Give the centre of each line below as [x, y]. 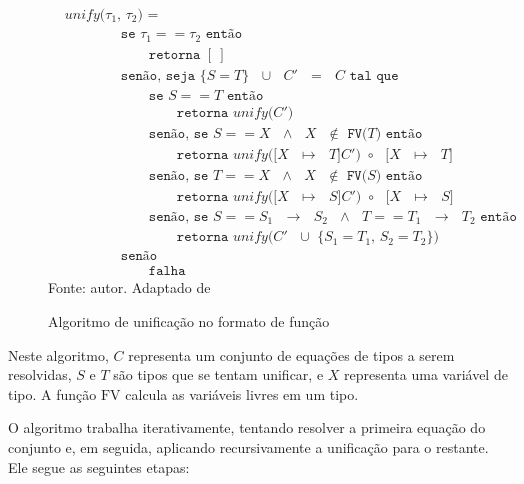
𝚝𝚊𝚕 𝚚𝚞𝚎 [374, 75]
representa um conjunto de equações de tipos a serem [291, 354]
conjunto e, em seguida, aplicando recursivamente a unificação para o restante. [248, 446]
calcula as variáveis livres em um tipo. [242, 393]
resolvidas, [40, 374]
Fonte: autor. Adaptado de [129, 287]
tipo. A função [52, 393]
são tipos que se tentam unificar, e [218, 374]
